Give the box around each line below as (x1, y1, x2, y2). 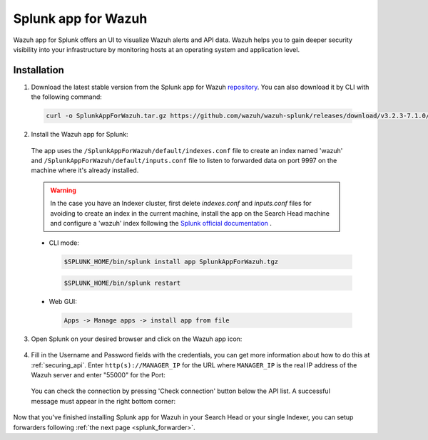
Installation (13, 64, 64, 76)
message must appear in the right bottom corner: (31, 397, 176, 405)
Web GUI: (49, 297, 78, 305)
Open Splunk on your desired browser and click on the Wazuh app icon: (31, 335, 243, 343)
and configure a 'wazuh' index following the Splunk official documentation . (50, 219, 272, 227)
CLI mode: (49, 239, 80, 247)
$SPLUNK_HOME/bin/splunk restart (63, 278, 181, 287)
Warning (50, 186, 76, 194)
